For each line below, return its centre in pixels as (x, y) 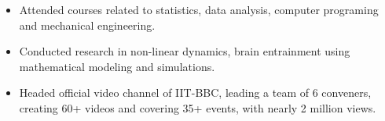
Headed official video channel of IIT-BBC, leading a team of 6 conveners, (195, 93)
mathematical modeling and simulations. (117, 66)
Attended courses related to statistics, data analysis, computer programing (199, 9)
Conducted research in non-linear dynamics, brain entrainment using (185, 51)
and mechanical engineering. (87, 25)
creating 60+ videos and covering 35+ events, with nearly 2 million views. (198, 107)
